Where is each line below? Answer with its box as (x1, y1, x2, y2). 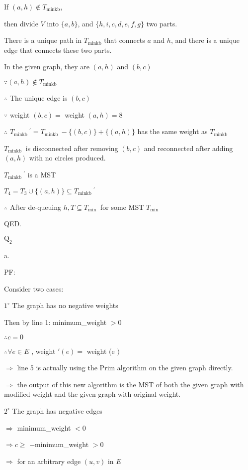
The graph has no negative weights (12, 300, 118, 311)
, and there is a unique (170, 35, 240, 45)
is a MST (27, 169, 56, 179)
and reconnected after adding (144, 143, 233, 153)
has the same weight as (137, 126, 208, 137)
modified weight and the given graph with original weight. (4, 389, 181, 399)
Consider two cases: (4, 283, 64, 294)
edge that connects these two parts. (4, 44, 112, 55)
